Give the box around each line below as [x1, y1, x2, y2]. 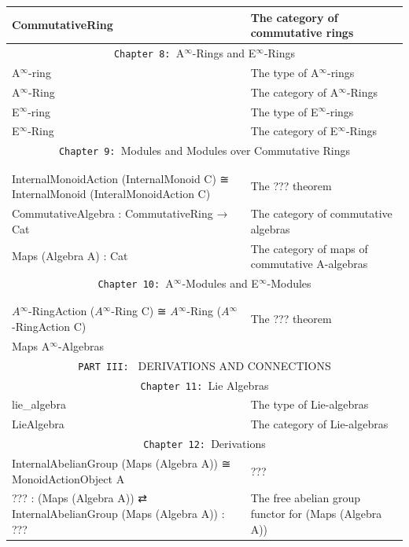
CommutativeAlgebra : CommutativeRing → [12, 205, 228, 222]
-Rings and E [192, 44, 256, 61]
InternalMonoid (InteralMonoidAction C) [12, 185, 211, 202]
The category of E [250, 123, 338, 139]
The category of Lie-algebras [250, 416, 389, 432]
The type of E [250, 103, 319, 119]
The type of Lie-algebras [250, 396, 369, 413]
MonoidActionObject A [12, 470, 125, 486]
